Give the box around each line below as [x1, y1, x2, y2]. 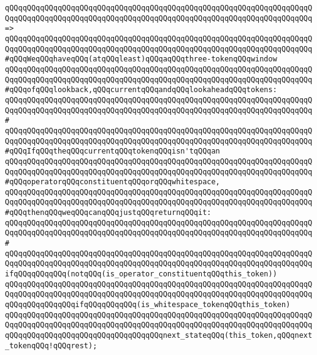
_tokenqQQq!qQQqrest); [5, 341, 97, 350]
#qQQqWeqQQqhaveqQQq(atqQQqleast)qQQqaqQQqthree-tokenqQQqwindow [5, 55, 277, 64]
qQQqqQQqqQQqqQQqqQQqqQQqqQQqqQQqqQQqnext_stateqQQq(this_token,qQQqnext [5, 331, 313, 340]
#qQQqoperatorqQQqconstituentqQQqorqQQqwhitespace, [5, 177, 220, 187]
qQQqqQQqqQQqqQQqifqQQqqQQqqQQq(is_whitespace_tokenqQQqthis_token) [5, 300, 291, 310]
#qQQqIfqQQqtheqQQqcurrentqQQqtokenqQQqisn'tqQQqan [5, 147, 220, 156]
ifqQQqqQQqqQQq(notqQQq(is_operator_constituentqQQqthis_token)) [5, 270, 277, 279]
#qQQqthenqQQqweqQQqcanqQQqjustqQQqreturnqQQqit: [5, 208, 212, 217]
